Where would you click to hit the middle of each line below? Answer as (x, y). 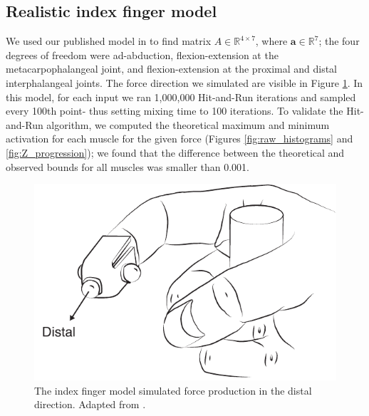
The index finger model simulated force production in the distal (173, 390)
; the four (339, 41)
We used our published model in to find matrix (109, 41)
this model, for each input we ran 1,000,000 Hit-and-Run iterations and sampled (181, 97)
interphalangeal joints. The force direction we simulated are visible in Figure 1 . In (184, 82)
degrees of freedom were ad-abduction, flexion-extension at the (142, 54)
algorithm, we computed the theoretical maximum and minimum (188, 124)
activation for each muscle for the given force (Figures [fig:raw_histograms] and (180, 139)
